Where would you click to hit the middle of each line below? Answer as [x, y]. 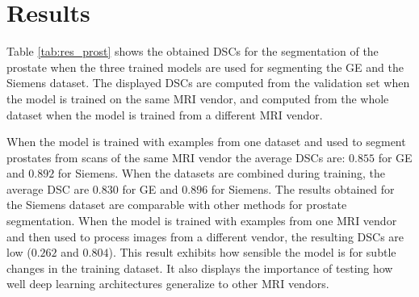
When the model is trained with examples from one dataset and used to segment [206, 142]
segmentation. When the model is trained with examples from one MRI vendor [202, 221]
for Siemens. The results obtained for [303, 188]
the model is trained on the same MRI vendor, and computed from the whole [198, 98]
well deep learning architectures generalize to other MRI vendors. [168, 284]
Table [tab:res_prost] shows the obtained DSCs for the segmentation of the [193, 51]
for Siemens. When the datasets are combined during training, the [222, 173]
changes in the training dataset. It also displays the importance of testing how [200, 268]
